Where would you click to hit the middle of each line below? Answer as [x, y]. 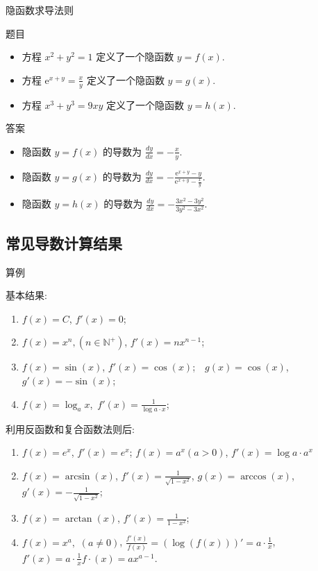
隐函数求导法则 [40, 10]
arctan [78, 519]
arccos [253, 476]
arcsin [77, 476]
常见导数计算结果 [64, 242]
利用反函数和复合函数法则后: [70, 428]
